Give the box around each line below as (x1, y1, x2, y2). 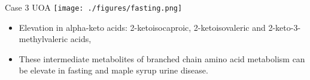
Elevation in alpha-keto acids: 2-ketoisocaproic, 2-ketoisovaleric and (19, 21, 266, 33)
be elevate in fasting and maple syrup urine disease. (19, 64, 208, 76)
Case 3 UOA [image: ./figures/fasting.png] (5, 1, 183, 13)
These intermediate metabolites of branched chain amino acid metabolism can (19, 52, 305, 65)
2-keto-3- (268, 21, 301, 33)
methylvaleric (19, 33, 68, 45)
